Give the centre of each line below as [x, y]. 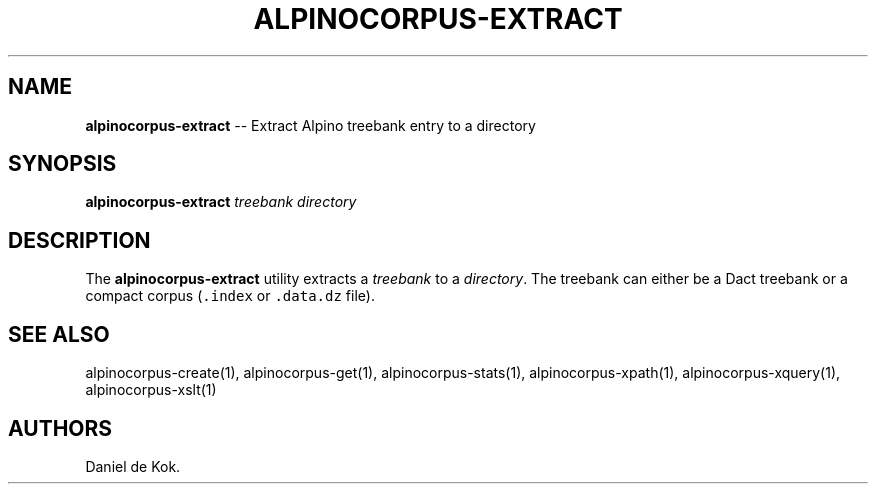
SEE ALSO [59, 334]
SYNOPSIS [62, 164]
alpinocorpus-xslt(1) [151, 390]
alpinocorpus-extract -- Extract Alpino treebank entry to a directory [310, 125]
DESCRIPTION [79, 240]
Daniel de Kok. [133, 466]
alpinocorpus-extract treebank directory [221, 202]
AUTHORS [60, 428]
